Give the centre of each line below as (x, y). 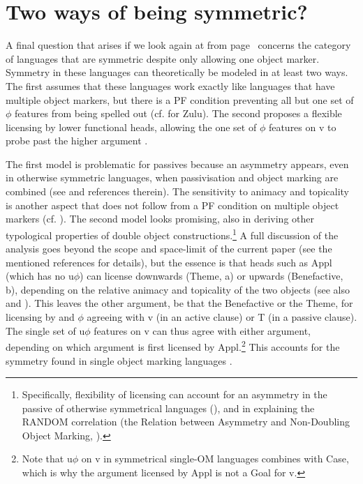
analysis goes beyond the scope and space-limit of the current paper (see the (169, 249)
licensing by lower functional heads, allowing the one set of (131, 127)
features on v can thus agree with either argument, (202, 330)
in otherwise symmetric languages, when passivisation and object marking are (172, 177)
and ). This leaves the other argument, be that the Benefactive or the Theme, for (179, 303)
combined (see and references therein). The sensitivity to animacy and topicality (177, 191)
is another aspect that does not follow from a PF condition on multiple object (172, 205)
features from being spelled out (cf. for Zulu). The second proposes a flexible (178, 113)
